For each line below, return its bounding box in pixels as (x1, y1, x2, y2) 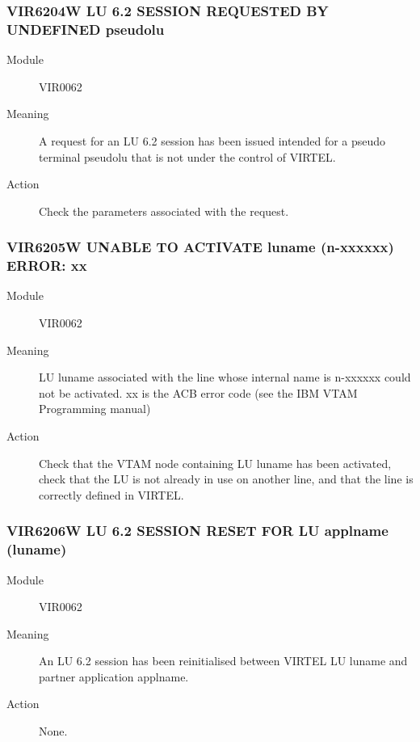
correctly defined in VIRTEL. (39, 486, 184, 503)
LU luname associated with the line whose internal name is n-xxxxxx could (39, 369, 411, 386)
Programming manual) (39, 400, 151, 417)
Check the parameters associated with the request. (39, 202, 289, 219)
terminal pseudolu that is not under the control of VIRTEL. (39, 148, 336, 165)
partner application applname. (39, 668, 189, 685)
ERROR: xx (6, 255, 87, 276)
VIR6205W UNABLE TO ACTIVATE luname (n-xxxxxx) (6, 237, 394, 257)
